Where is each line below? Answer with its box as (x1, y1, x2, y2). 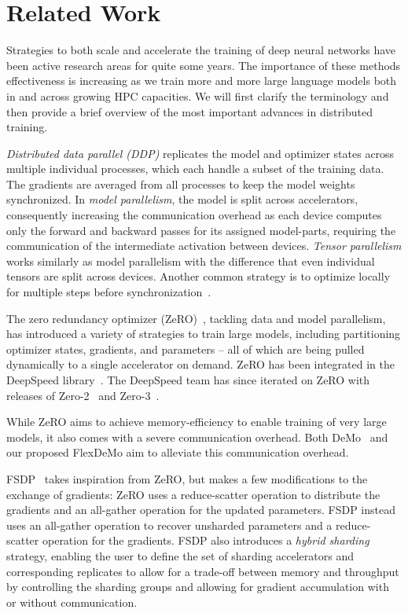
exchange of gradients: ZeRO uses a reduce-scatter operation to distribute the (6, 486, 380, 502)
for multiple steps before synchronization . (6, 284, 211, 300)
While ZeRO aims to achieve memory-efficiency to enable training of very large (6, 413, 387, 430)
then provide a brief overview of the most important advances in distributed (6, 103, 373, 119)
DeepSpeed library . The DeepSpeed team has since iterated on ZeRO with (6, 372, 370, 387)
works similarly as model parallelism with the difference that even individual (6, 252, 375, 269)
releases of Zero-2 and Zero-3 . (6, 387, 160, 403)
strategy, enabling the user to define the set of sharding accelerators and (6, 547, 354, 563)
